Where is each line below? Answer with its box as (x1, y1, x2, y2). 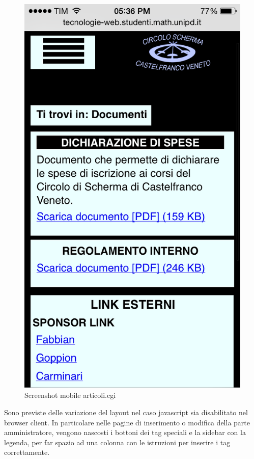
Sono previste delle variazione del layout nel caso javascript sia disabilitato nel (4, 407, 248, 417)
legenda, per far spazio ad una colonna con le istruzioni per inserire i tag (4, 437, 231, 447)
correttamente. (4, 447, 50, 457)
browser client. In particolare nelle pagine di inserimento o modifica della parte (4, 417, 250, 427)
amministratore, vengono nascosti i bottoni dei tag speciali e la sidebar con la (4, 427, 246, 438)
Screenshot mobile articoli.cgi (24, 390, 116, 400)
